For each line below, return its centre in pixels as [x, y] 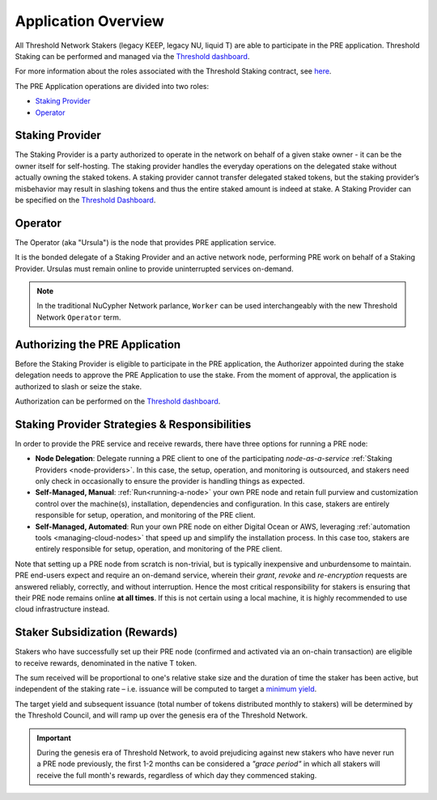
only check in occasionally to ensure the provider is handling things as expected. [170, 480]
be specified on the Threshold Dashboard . [85, 200]
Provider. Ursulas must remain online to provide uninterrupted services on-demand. [155, 269]
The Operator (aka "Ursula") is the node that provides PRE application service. [146, 242]
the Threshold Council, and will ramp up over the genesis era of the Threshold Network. [161, 715]
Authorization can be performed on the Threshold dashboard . [118, 401]
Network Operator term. [79, 317]
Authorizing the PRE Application [98, 344]
